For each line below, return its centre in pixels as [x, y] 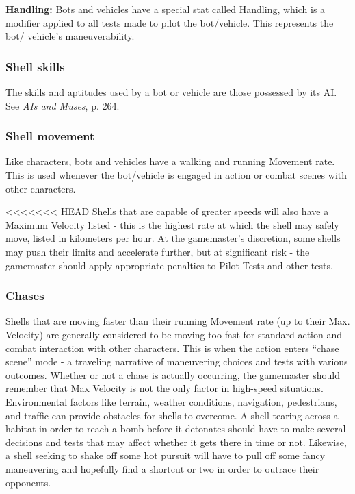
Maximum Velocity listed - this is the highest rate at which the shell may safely [172, 224]
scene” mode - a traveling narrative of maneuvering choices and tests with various [177, 361]
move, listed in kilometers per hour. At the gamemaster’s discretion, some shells [173, 238]
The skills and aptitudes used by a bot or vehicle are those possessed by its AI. [171, 92]
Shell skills [35, 66]
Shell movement [50, 136]
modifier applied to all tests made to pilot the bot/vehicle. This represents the [170, 22]
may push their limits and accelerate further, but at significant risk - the [158, 251]
